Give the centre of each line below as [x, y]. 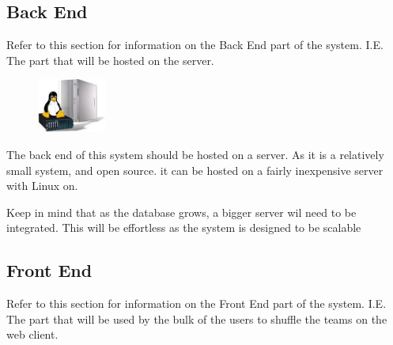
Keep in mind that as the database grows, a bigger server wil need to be [181, 212]
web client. [32, 334]
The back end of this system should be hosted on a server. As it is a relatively [195, 154]
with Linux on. [42, 186]
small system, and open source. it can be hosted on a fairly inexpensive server [195, 170]
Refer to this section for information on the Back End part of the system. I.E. [195, 45]
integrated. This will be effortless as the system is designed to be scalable [184, 227]
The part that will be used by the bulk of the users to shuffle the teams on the [197, 318]
